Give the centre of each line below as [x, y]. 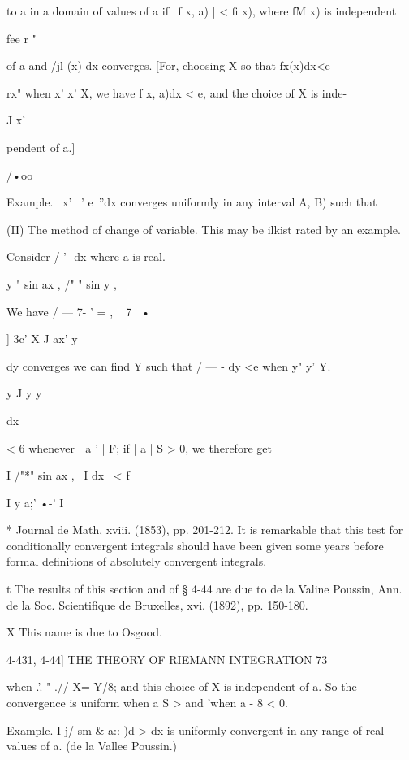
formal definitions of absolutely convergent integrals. [137, 561]
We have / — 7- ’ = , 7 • [78, 311]
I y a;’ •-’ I [35, 502]
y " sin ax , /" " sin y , [62, 283]
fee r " [22, 38]
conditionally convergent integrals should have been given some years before [195, 545]
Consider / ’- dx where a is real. [86, 256]
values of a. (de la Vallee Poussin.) [92, 746]
